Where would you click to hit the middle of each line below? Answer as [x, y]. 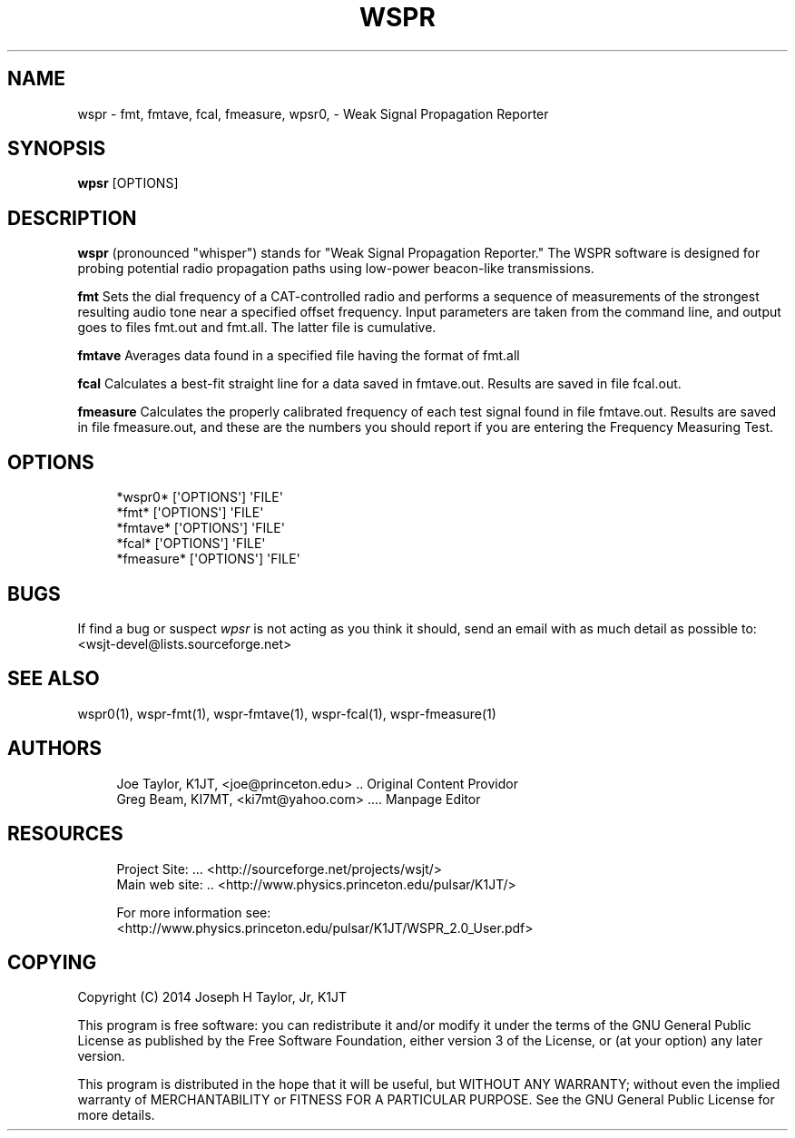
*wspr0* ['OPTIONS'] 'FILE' [200, 497]
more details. [116, 1115]
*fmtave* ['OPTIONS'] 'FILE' [201, 528]
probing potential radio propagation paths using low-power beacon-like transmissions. [336, 269]
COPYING [52, 962]
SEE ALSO [54, 679]
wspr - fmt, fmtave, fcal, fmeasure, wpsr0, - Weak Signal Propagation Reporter [313, 113]
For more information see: [194, 912]
